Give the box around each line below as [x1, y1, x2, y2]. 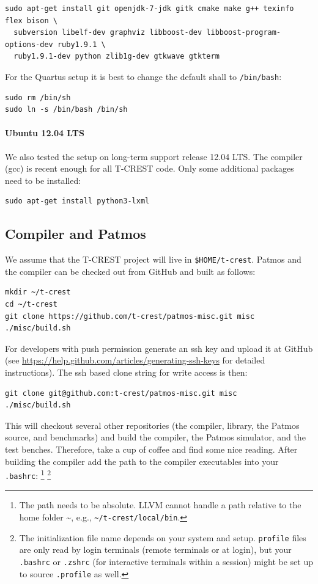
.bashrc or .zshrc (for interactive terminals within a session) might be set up [19, 555, 313, 568]
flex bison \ [5, 16, 57, 25]
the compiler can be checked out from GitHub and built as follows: [5, 265, 256, 277]
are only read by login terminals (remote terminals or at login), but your [19, 543, 292, 556]
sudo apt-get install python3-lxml [5, 197, 150, 206]
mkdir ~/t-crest [5, 288, 71, 297]
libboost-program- [206, 28, 281, 37]
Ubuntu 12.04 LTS [5, 126, 84, 139]
